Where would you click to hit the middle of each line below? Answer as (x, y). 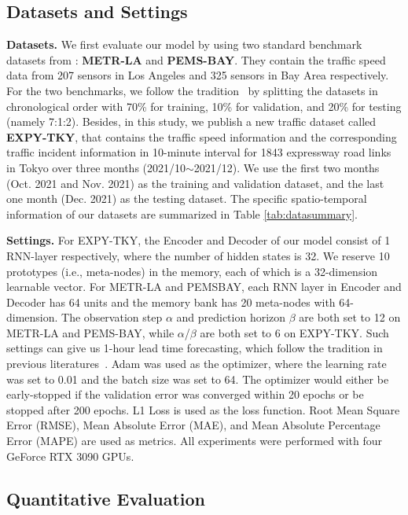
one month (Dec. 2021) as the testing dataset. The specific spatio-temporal (187, 199)
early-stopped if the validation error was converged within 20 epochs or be (185, 394)
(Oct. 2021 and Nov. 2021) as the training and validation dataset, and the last (195, 183)
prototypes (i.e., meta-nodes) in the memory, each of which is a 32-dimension (192, 271)
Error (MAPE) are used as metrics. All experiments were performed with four (195, 441)
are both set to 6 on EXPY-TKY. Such (294, 332)
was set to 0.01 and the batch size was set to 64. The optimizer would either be (198, 379)
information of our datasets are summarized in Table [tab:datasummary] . (182, 213)
